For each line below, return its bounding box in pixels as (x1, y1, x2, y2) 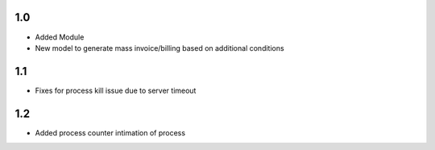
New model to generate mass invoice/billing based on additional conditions (35, 43, 285, 52)
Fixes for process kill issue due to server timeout (35, 85, 197, 95)
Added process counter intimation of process (35, 127, 185, 137)
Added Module (35, 32, 85, 42)
